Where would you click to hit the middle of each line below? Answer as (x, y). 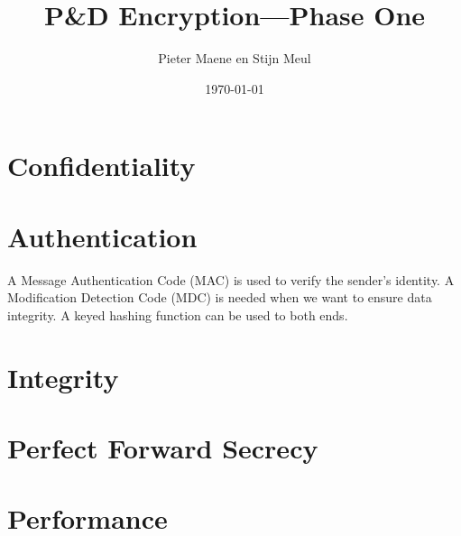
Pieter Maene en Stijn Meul (235, 58)
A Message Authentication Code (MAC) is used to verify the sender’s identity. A (231, 279)
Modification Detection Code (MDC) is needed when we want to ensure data (220, 297)
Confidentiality (101, 166)
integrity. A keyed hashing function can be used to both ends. (178, 314)
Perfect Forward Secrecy (163, 447)
